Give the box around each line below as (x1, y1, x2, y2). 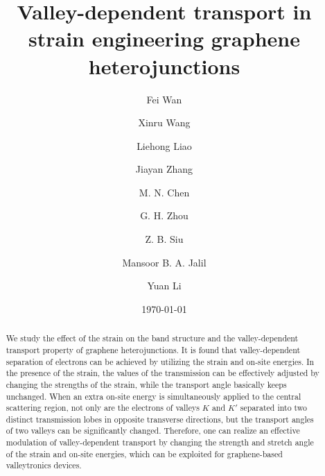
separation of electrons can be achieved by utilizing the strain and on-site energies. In (6, 355, 315, 367)
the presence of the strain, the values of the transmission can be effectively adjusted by (6, 367, 319, 379)
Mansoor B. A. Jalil (122, 255, 207, 269)
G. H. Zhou (140, 208, 188, 223)
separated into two (240, 402, 308, 414)
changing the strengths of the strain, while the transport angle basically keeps (6, 378, 287, 390)
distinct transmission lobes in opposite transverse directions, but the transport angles (6, 413, 314, 425)
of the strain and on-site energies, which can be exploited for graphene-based (6, 448, 283, 459)
